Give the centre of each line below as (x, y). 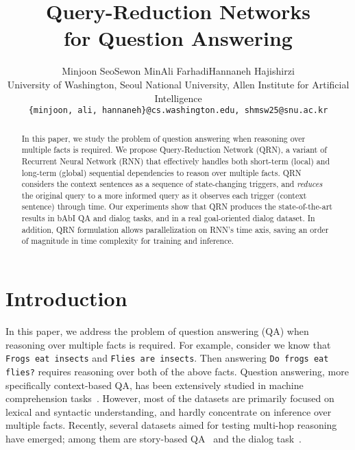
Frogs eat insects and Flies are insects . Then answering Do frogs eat (167, 358)
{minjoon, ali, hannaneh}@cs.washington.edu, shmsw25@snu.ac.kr (178, 111)
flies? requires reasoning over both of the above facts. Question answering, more (177, 371)
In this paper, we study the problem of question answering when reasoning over (163, 138)
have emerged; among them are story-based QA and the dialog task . (154, 438)
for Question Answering (178, 38)
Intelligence (178, 98)
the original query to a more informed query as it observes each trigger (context (164, 195)
